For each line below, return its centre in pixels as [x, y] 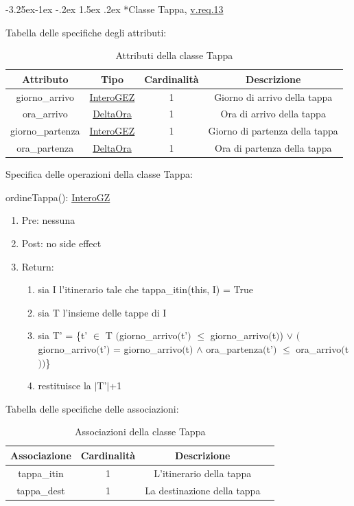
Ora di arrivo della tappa [273, 114]
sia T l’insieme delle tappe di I [102, 312]
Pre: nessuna [48, 220]
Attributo [45, 79]
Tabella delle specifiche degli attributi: [86, 32]
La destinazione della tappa [203, 490]
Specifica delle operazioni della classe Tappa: [99, 174]
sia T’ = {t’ [63, 335]
